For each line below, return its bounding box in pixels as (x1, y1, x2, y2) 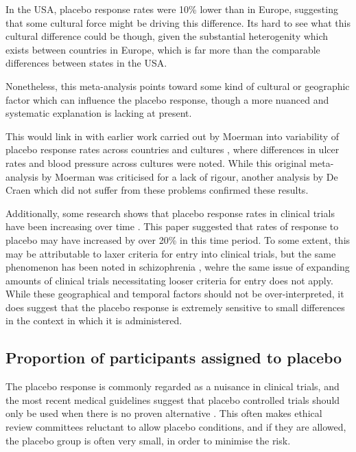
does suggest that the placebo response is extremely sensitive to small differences (5, 300, 345, 314)
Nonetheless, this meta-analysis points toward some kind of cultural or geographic (5, 78, 350, 93)
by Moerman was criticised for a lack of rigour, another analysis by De (41, 169, 338, 183)
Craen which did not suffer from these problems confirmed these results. (5, 183, 309, 197)
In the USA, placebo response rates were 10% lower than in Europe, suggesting (5, 2, 338, 16)
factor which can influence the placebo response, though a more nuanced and (5, 92, 329, 106)
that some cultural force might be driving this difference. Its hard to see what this (5, 15, 351, 30)
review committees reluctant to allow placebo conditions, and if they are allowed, (5, 420, 346, 434)
